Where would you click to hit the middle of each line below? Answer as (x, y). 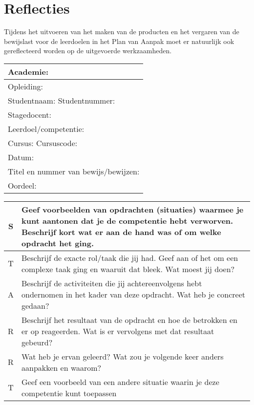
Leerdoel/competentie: (46, 128)
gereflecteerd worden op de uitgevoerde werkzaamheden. (88, 51)
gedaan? (35, 305)
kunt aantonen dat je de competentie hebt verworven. (127, 220)
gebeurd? (37, 342)
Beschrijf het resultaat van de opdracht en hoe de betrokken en (129, 320)
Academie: (28, 71)
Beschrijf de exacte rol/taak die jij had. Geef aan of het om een (130, 257)
